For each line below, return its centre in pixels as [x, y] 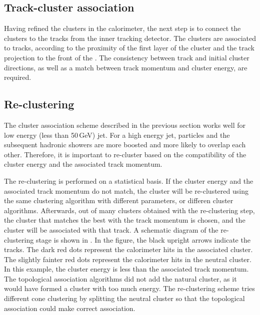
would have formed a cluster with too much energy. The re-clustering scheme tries [129, 288]
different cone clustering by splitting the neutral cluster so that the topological [124, 298]
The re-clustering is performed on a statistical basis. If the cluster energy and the [129, 180]
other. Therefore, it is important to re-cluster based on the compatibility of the [125, 154]
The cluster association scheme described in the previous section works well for [125, 125]
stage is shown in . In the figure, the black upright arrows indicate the [143, 239]
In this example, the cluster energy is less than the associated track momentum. [126, 269]
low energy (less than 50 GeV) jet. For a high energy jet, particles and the [117, 135]
